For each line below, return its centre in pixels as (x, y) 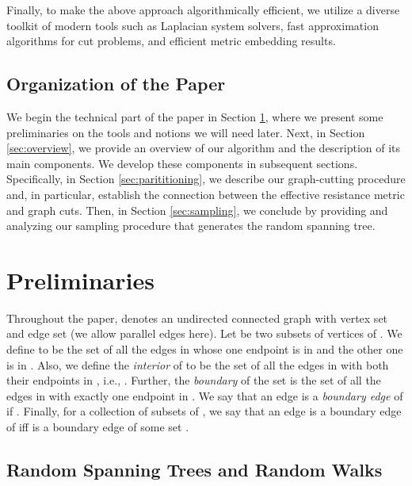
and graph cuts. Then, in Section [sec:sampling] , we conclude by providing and (197, 210)
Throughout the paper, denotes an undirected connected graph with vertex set (197, 318)
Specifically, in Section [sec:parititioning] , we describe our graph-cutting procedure (206, 179)
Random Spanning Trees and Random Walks (195, 469)
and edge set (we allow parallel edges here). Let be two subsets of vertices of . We (204, 333)
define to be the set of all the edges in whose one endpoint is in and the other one (205, 349)
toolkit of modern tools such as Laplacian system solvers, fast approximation (193, 25)
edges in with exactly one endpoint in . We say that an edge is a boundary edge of (205, 395)
